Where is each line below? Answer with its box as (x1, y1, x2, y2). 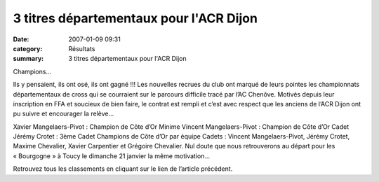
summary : (13, 55, 44, 63)
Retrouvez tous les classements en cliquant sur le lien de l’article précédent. (13, 164, 233, 173)
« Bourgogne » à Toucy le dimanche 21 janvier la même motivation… (13, 151, 211, 160)
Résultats (68, 44, 95, 52)
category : (13, 44, 43, 52)
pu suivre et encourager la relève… (13, 109, 114, 118)
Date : (13, 35, 29, 43)
